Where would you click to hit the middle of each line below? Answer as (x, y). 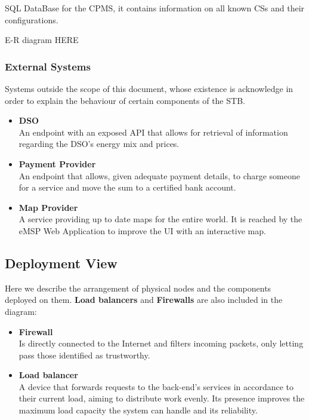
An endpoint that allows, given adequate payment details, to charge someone (159, 175)
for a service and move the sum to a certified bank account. (127, 187)
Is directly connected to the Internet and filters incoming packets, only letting (161, 343)
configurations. (32, 19)
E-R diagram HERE (42, 40)
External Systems (48, 66)
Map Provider (48, 207)
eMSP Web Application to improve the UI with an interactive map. (142, 230)
